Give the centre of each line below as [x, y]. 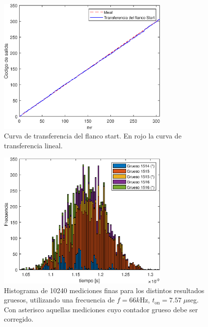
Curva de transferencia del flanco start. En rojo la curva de [93, 136]
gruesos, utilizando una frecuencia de [59, 300]
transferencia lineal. [33, 145]
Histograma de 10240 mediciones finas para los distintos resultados [104, 290]
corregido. [19, 319]
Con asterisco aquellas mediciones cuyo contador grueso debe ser [101, 309]
